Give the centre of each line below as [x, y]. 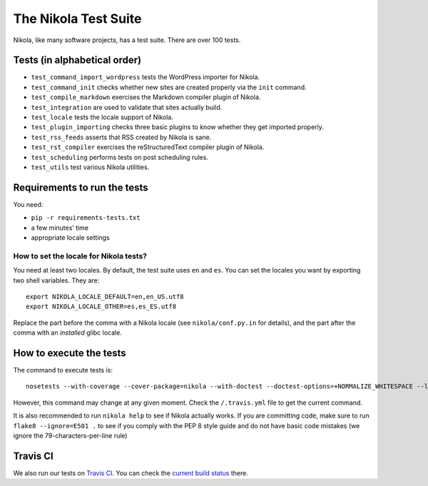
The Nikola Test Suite [77, 19]
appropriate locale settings [70, 238]
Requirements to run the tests [81, 187]
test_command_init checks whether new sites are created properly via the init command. [169, 87]
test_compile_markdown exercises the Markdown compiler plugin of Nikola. [146, 97]
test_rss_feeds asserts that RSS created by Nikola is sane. [121, 137]
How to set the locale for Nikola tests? [80, 255]
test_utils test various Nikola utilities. [90, 167]
